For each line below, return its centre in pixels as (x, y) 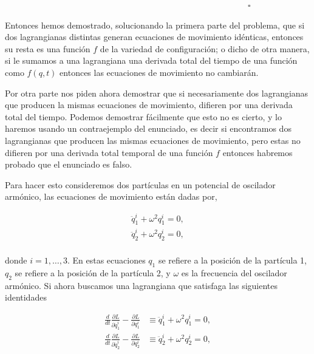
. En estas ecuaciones (106, 260)
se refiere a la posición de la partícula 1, (233, 260)
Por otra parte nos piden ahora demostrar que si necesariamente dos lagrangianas (157, 93)
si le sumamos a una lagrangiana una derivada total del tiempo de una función (151, 60)
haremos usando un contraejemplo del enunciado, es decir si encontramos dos (148, 128)
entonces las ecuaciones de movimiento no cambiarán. (159, 72)
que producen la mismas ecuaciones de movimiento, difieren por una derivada (149, 105)
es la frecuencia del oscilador (234, 272)
